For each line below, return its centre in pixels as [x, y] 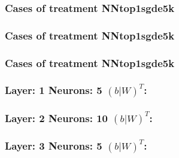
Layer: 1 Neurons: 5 [54, 90]
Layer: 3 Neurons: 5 [54, 146]
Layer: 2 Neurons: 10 [57, 118]
